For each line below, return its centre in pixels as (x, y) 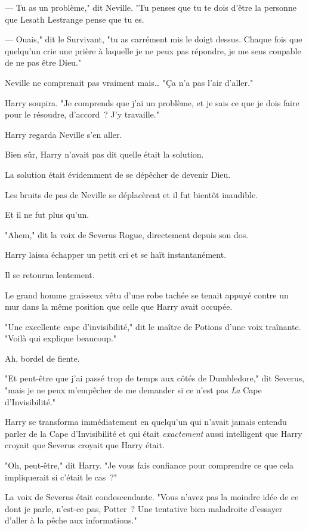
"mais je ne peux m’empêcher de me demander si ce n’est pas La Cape (133, 390)
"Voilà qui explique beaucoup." (61, 338)
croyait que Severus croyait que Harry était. (85, 445)
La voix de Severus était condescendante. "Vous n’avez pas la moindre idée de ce (152, 497)
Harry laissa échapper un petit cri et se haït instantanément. (116, 255)
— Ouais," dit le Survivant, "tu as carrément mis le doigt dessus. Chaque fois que (154, 39)
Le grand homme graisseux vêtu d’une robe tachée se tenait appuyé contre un (147, 295)
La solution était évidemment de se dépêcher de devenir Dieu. (118, 174)
